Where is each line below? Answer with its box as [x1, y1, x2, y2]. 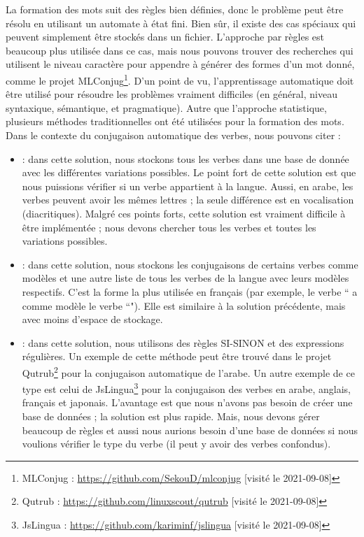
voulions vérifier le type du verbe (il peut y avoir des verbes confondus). [22, 436, 331, 451]
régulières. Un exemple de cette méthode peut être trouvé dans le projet [22, 349, 332, 364]
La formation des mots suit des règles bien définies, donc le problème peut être [6, 2, 344, 16]
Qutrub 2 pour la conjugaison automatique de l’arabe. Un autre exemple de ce [22, 363, 355, 380]
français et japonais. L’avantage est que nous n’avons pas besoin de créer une [22, 395, 353, 410]
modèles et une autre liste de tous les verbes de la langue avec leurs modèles [22, 271, 349, 285]
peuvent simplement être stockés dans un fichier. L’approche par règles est [6, 29, 325, 44]
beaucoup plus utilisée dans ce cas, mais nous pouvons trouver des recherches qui [6, 43, 353, 57]
